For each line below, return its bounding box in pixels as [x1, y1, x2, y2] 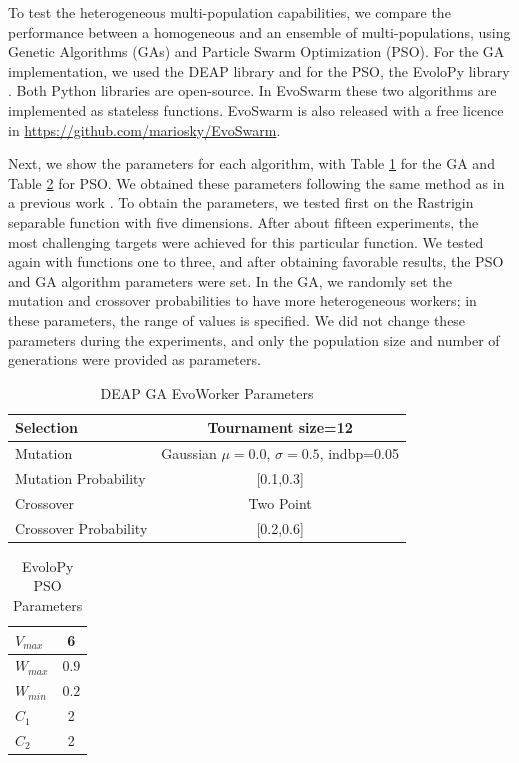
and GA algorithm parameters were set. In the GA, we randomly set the [8, 270, 452, 291]
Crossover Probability [15, 517, 148, 538]
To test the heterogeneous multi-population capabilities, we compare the [8, 2, 451, 22]
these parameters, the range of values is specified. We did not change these [8, 309, 466, 330]
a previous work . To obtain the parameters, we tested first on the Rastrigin [8, 192, 474, 213]
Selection [15, 417, 79, 438]
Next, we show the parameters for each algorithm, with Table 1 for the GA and [8, 153, 495, 174]
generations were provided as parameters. [8, 349, 261, 370]
